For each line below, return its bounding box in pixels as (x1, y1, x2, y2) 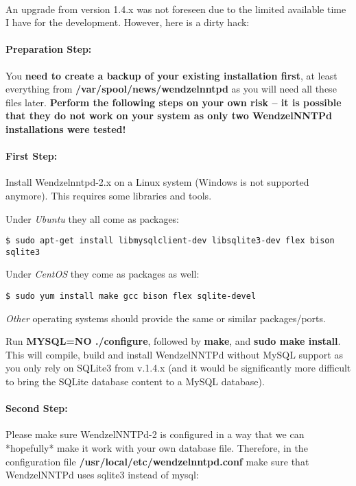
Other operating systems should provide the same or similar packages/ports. (5, 311, 326, 325)
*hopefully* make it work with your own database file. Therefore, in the (5, 441, 308, 455)
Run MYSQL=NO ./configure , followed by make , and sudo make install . (5, 334, 341, 348)
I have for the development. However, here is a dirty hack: (5, 15, 250, 29)
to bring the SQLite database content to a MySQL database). (5, 374, 265, 389)
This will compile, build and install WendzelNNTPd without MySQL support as (5, 347, 343, 361)
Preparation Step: (5, 42, 92, 56)
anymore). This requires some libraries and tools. (5, 188, 212, 202)
